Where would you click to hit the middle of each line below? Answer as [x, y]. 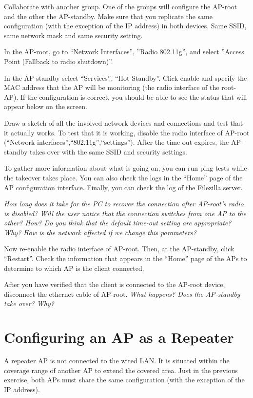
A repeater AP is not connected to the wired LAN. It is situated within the [117, 361]
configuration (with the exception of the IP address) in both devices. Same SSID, [125, 26]
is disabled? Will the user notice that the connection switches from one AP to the [125, 213]
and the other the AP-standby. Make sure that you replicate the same [108, 16]
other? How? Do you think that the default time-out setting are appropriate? [118, 223]
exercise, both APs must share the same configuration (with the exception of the [124, 380]
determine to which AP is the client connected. [74, 268]
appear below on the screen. [46, 106]
